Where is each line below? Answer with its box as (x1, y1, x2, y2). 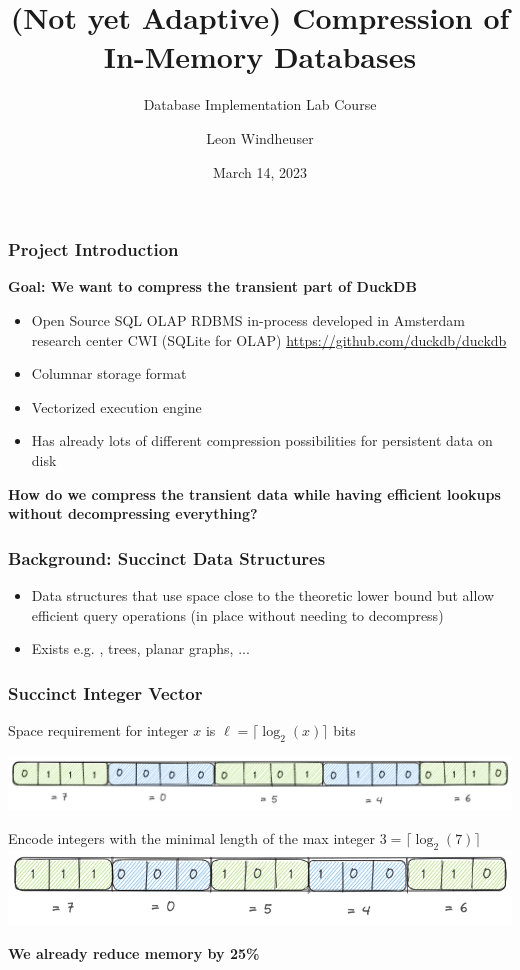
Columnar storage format (31, 363, 187, 384)
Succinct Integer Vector (8, 680, 203, 705)
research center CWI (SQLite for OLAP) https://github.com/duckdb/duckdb (31, 329, 507, 350)
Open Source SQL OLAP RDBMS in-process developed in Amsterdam (31, 309, 465, 330)
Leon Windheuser (206, 127, 314, 148)
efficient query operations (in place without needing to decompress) (31, 604, 444, 625)
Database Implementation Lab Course (143, 94, 377, 115)
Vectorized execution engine (31, 396, 202, 417)
